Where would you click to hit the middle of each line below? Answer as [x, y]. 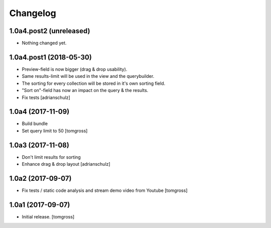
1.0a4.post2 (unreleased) [50, 31]
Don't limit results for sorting [51, 157]
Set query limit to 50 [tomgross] [55, 131]
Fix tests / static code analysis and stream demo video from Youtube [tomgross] [105, 190]
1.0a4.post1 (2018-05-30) [51, 57]
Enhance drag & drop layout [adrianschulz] [66, 164]
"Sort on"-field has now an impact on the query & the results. [85, 90]
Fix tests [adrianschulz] [46, 97]
